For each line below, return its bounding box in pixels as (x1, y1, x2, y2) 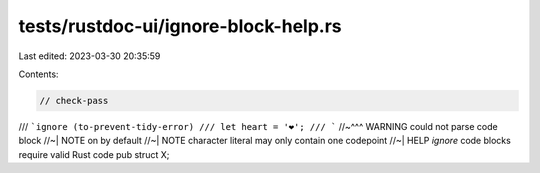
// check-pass (39, 95, 109, 106)
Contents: (18, 68, 59, 80)
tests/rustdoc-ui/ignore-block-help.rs (18, 15, 342, 37)
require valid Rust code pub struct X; (18, 148, 170, 160)
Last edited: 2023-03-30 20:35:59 (18, 50, 161, 62)
